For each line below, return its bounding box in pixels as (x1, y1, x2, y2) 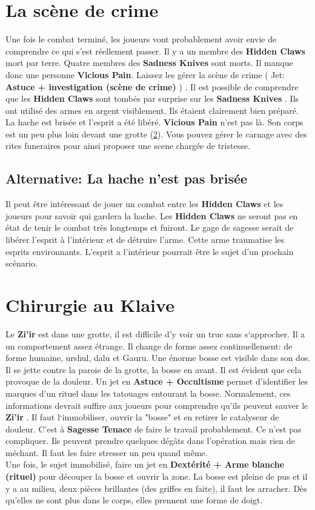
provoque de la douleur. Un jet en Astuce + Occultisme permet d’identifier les (5, 375, 308, 388)
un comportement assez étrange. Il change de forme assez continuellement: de (5, 339, 293, 352)
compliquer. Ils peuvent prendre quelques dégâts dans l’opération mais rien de (5, 434, 295, 447)
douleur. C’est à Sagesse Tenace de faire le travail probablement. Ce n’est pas (5, 422, 302, 435)
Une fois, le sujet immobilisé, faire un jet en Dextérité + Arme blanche (5, 458, 285, 471)
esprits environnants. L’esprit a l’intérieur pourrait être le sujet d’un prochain (5, 245, 294, 257)
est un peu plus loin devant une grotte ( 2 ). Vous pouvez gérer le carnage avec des (5, 127, 307, 140)
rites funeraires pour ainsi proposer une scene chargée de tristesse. (5, 139, 250, 152)
